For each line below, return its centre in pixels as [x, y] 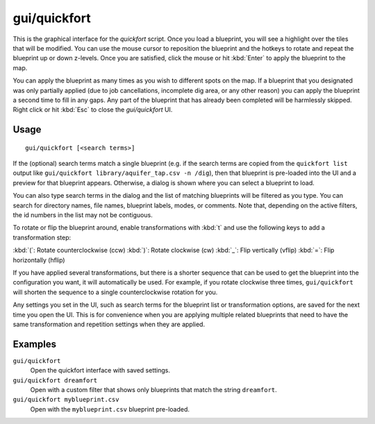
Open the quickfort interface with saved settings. [100, 371]
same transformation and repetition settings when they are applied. [109, 324]
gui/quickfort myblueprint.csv [66, 400]
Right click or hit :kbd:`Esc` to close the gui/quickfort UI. [93, 110]
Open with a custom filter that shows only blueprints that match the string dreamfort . [153, 390]
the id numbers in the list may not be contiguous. [83, 215]
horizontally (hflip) [39, 260]
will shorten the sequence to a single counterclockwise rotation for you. [115, 292]
